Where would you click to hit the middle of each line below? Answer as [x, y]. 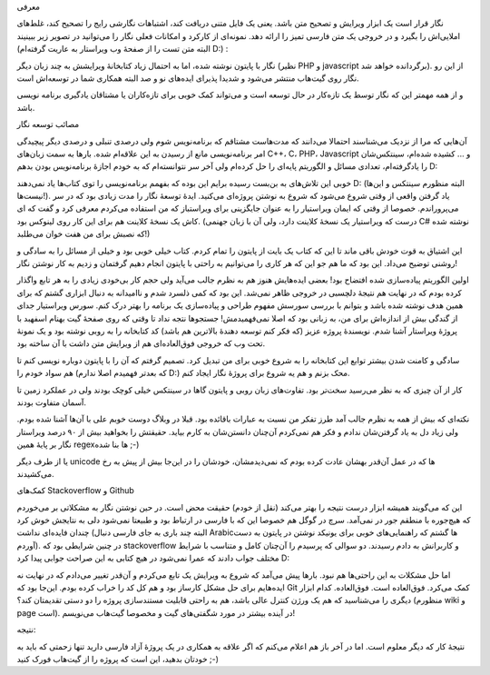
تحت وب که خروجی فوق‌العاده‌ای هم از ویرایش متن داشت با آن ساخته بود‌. [141, 343]
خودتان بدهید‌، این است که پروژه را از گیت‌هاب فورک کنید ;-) [118, 659]
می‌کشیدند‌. [35, 473]
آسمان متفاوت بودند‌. [51, 402]
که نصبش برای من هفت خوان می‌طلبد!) [83, 234]
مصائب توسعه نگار [48, 124]
